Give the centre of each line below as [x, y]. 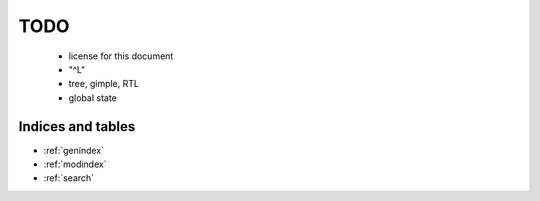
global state [92, 97]
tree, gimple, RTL [104, 84]
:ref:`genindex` [74, 150]
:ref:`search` [69, 178]
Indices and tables [77, 126]
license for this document [121, 56]
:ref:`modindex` [75, 164]
